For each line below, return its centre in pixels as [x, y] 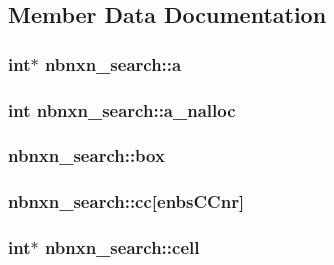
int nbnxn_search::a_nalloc [122, 109]
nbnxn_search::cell [122, 247]
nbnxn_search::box [86, 155]
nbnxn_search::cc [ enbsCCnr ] [126, 201]
